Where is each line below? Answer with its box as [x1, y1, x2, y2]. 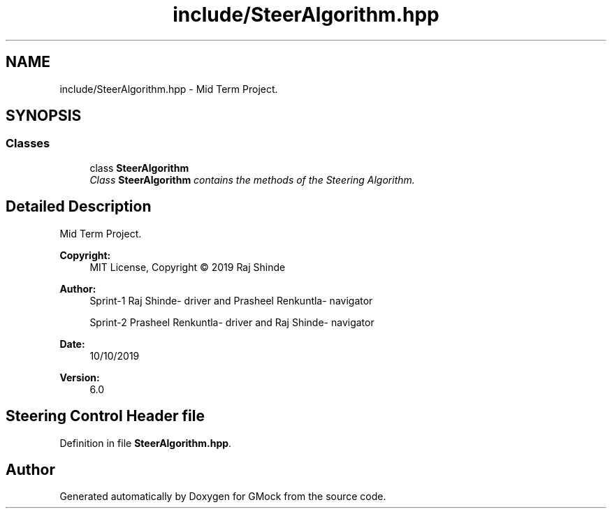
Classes [6, 136, 50, 151]
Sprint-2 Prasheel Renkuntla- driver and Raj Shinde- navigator [89, 316, 374, 328]
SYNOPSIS [6, 107, 82, 125]
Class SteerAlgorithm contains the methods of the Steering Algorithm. [89, 173, 415, 186]
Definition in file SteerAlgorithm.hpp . [59, 436, 232, 449]
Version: [59, 371, 100, 383]
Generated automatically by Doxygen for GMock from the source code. [59, 490, 386, 503]
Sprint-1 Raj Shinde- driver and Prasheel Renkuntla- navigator [89, 294, 373, 307]
